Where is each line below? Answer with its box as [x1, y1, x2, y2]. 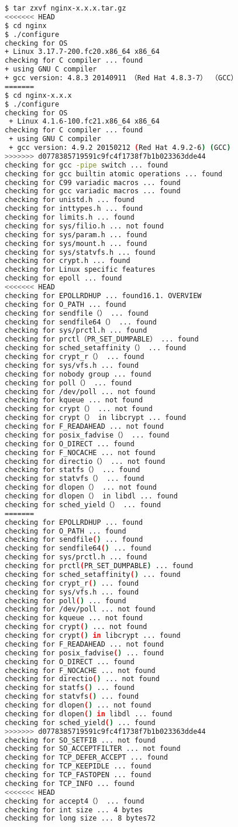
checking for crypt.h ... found [5, 257, 130, 265]
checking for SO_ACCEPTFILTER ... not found [5, 744, 181, 753]
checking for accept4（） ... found [5, 797, 144, 805]
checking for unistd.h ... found [5, 196, 134, 204]
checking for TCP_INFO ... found [5, 779, 134, 788]
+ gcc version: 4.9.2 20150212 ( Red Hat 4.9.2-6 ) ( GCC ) [9, 143, 231, 152]
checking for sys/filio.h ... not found [5, 221, 164, 230]
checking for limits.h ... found [5, 213, 134, 221]
